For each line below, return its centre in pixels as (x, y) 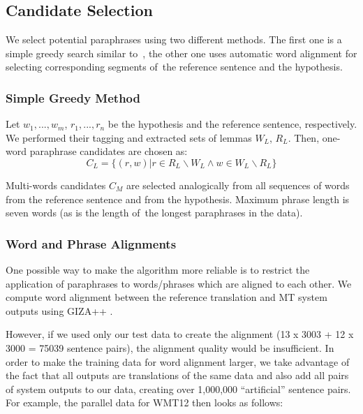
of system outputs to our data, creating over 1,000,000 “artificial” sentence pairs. (178, 389)
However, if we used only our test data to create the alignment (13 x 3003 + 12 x (180, 334)
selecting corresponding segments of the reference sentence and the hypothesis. (174, 67)
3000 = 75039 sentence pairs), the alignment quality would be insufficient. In (170, 347)
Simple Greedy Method (73, 97)
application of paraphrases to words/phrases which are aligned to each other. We (179, 283)
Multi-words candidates (56, 185)
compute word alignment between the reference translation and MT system (166, 297)
